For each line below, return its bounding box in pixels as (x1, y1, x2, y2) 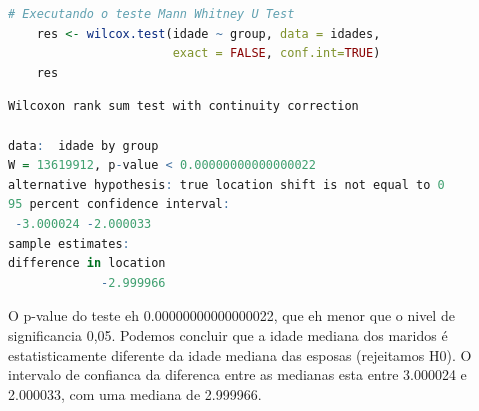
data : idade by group (8, 138, 159, 153)
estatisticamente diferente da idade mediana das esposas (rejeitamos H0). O (8, 344, 472, 365)
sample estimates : (8, 236, 130, 251)
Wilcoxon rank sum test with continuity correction (8, 99, 359, 114)
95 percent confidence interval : (8, 197, 230, 212)
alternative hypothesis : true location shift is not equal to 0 (8, 177, 445, 192)
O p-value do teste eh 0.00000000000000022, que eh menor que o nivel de (8, 305, 455, 326)
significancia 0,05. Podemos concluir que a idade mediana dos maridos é (8, 324, 448, 345)
